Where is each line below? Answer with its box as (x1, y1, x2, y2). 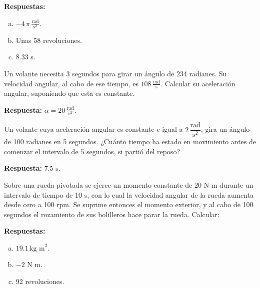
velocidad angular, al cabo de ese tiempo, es (4, 78, 138, 88)
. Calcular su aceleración (160, 78, 235, 88)
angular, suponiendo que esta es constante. (4, 88, 135, 98)
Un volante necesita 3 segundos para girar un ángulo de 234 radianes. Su (4, 68, 227, 78)
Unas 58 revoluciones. (15, 34, 82, 45)
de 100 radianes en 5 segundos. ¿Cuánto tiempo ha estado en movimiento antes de (4, 136, 256, 147)
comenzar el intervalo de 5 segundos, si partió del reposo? (4, 146, 180, 156)
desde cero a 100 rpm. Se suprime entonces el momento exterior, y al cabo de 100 (4, 199, 253, 210)
